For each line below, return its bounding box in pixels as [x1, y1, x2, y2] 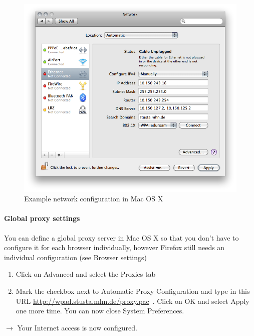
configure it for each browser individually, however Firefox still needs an [4, 242, 225, 253]
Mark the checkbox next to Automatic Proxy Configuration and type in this [16, 285, 250, 296]
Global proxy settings [4, 213, 80, 223]
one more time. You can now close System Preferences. [16, 305, 184, 316]
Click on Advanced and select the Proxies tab [16, 269, 156, 279]
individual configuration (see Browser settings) [4, 252, 147, 262]
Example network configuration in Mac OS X [24, 193, 163, 204]
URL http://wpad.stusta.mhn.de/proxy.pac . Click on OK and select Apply [16, 295, 249, 306]
